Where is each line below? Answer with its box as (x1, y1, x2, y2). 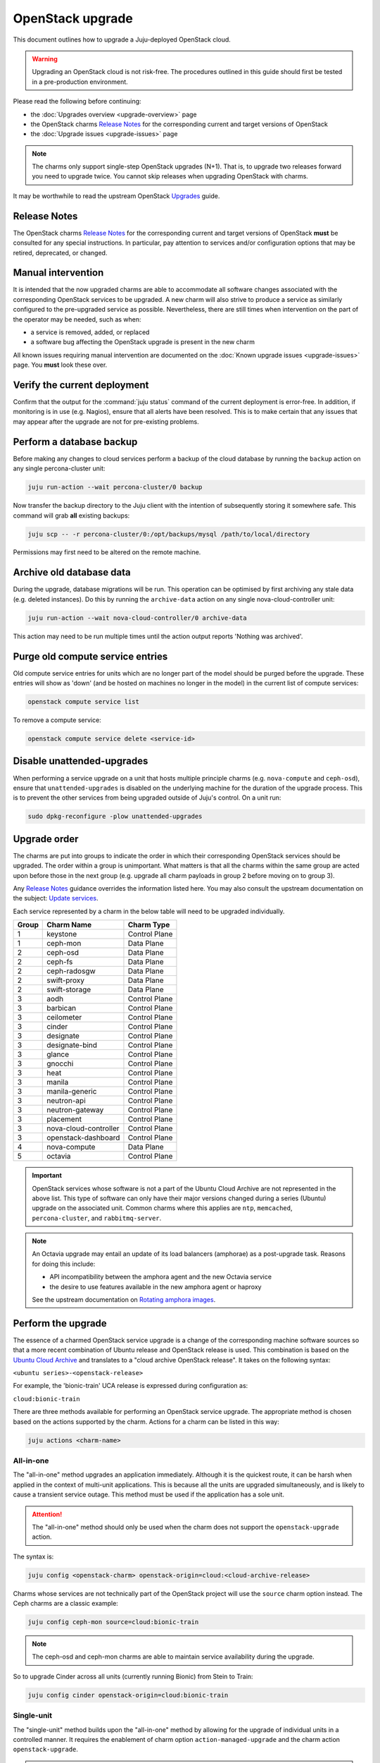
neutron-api (46, 1096, 86, 1106)
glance (46, 1049, 70, 1059)
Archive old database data (13, 566, 132, 578)
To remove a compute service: (13, 716, 101, 724)
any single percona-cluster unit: (13, 464, 106, 472)
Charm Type (127, 920, 170, 930)
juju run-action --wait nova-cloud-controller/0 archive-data (27, 614, 247, 622)
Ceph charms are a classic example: (13, 1599, 119, 1608)
